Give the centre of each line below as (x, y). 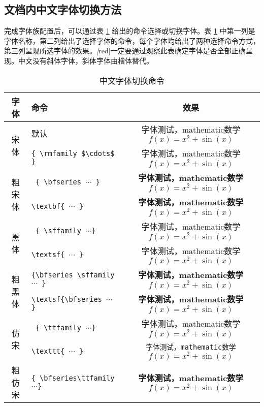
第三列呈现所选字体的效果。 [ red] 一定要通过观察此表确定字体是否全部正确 (125, 51)
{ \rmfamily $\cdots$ (73, 154)
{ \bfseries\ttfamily (73, 378)
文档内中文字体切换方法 (63, 9)
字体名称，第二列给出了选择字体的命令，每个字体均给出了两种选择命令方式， (132, 40)
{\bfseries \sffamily (73, 275)
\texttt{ (48, 351)
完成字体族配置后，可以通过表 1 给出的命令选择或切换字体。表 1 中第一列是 (130, 31)
